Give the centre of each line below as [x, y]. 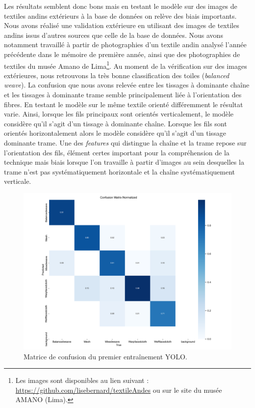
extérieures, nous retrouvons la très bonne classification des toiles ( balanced [117, 75]
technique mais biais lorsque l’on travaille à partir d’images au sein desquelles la [124, 162]
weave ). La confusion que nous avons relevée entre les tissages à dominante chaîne [127, 85]
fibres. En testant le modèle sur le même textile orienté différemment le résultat [124, 104]
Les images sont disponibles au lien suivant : [82, 380]
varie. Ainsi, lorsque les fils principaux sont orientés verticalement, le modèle [119, 114]
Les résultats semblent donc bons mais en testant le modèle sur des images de [121, 6]
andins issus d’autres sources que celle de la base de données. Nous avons [114, 35]
